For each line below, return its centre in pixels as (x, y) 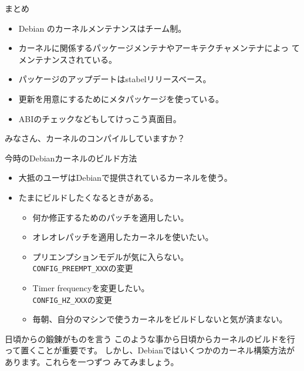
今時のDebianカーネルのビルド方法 (71, 158)
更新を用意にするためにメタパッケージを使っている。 (121, 98)
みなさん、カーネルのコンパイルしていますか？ (95, 138)
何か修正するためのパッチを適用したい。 (111, 217)
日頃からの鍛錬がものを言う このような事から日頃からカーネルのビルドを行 (150, 338)
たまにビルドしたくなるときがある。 (88, 197)
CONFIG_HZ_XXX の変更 (72, 299)
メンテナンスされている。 (68, 59)
